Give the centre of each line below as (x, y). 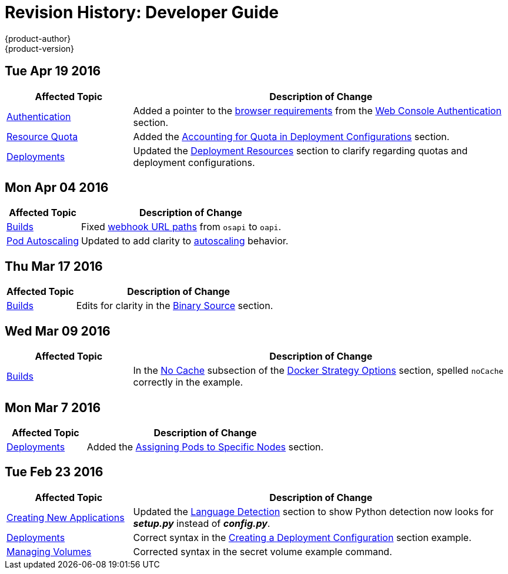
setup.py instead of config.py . (202, 523)
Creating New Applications (66, 517)
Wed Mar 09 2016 (58, 331)
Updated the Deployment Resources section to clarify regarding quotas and (300, 150)
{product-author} (38, 38)
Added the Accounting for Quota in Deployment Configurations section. (291, 136)
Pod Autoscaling (43, 241)
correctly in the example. (188, 382)
